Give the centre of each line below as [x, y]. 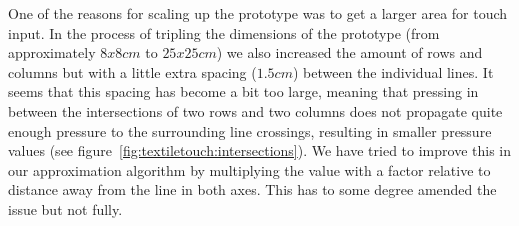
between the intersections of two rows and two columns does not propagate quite [255, 110]
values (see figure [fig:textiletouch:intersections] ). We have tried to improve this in [259, 150]
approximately [52, 52]
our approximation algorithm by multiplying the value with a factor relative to [249, 169]
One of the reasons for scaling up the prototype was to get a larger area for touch [258, 13]
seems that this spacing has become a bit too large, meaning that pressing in [243, 91]
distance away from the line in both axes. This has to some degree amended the [252, 189]
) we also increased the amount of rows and [349, 52]
